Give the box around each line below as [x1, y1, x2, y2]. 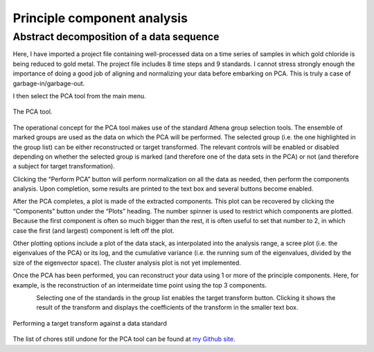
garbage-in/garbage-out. [12, 79, 85, 87]
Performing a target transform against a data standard [12, 319, 168, 327]
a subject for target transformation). [12, 162, 116, 170]
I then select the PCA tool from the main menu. [12, 91, 147, 100]
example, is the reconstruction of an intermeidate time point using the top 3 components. [12, 281, 267, 289]
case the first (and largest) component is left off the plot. [12, 226, 175, 235]
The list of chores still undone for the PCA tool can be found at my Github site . [12, 335, 235, 343]
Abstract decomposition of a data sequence [12, 30, 220, 43]
